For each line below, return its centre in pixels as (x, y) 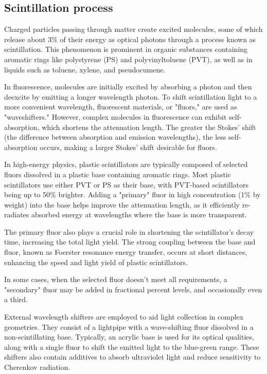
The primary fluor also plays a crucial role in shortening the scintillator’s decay (129, 231)
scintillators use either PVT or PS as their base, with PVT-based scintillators (127, 184)
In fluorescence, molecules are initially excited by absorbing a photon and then (128, 87)
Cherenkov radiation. (37, 367)
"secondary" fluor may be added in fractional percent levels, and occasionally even (133, 289)
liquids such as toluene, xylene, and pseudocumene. (85, 69)
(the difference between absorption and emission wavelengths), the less (115, 137)
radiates (17, 214)
